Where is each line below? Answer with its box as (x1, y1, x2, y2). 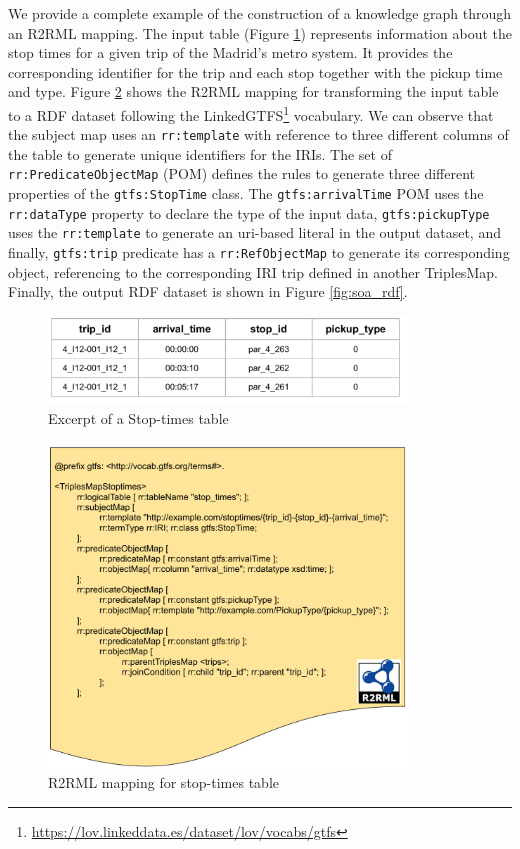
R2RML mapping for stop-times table (48, 772, 279, 793)
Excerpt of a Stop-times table (48, 408, 229, 429)
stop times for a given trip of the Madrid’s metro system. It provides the (8, 42, 453, 63)
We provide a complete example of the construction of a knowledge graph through (8, 3, 512, 23)
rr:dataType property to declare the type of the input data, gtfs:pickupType (8, 202, 490, 223)
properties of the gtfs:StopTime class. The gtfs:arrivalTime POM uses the (8, 183, 484, 204)
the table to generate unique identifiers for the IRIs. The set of (8, 143, 392, 164)
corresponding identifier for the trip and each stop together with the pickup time (8, 61, 503, 82)
